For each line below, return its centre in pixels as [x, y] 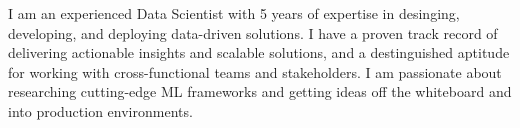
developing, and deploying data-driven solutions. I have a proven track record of [253, 32]
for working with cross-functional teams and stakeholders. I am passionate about [255, 71]
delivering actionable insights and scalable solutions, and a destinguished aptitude [259, 52]
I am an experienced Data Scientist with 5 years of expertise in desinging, [234, 13]
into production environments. [100, 110]
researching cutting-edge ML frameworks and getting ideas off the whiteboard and [260, 91]
